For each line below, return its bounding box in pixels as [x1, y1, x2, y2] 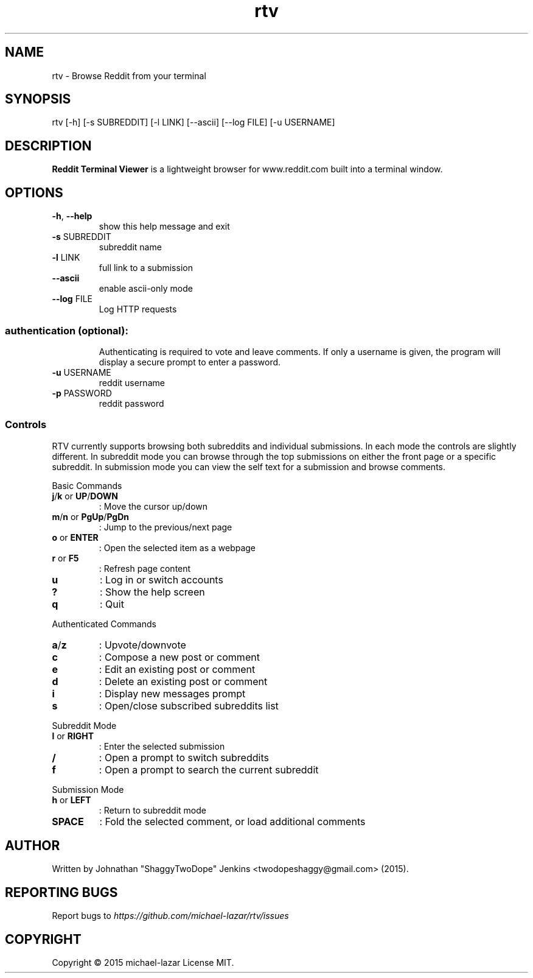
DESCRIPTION [5, 138, 92, 153]
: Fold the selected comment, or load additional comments [99, 815, 366, 828]
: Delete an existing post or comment [99, 675, 268, 688]
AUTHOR [5, 838, 60, 854]
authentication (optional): [5, 324, 128, 337]
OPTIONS [5, 185, 63, 200]
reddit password [99, 398, 164, 409]
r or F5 [52, 552, 79, 563]
